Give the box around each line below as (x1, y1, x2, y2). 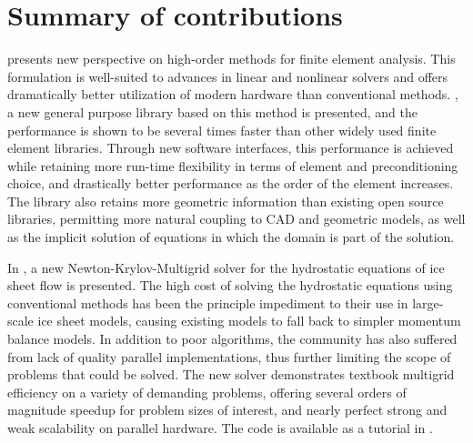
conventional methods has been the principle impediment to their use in (7, 293, 408, 312)
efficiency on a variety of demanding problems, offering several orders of (7, 382, 407, 401)
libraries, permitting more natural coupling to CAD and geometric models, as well (7, 209, 466, 228)
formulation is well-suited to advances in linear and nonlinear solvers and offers (7, 66, 448, 86)
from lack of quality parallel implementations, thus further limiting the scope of (7, 347, 451, 366)
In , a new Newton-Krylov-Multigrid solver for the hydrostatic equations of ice (7, 257, 445, 277)
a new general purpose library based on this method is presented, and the (7, 102, 418, 121)
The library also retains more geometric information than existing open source (7, 191, 444, 210)
